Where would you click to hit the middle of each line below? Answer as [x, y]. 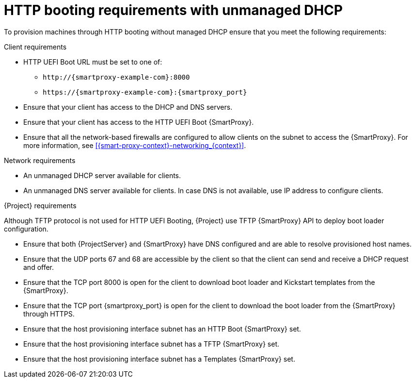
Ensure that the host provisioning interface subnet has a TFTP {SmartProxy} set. [152, 344]
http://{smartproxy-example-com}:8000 [116, 77]
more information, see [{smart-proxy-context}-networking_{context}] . [135, 145]
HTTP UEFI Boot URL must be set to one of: [93, 62]
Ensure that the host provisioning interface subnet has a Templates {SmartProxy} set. [159, 359]
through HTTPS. [49, 314]
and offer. [39, 267]
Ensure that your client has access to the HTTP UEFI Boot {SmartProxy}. [139, 122]
